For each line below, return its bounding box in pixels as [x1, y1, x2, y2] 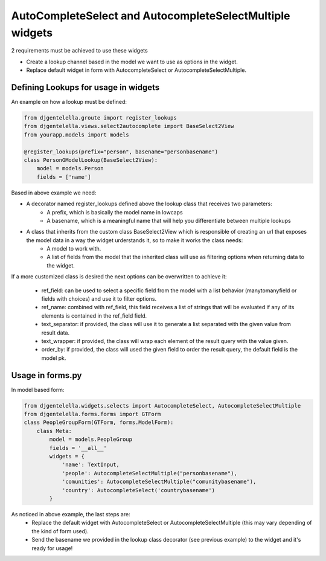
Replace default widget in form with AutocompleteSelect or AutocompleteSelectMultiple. [26, 66, 247, 74]
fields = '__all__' [49, 444, 107, 451]
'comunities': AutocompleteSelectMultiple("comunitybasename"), [62, 478, 257, 486]
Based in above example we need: [11, 189, 97, 196]
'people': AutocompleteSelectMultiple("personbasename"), [62, 470, 238, 476]
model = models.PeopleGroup [49, 436, 133, 443]
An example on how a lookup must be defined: [11, 98, 127, 106]
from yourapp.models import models [24, 131, 129, 138]
